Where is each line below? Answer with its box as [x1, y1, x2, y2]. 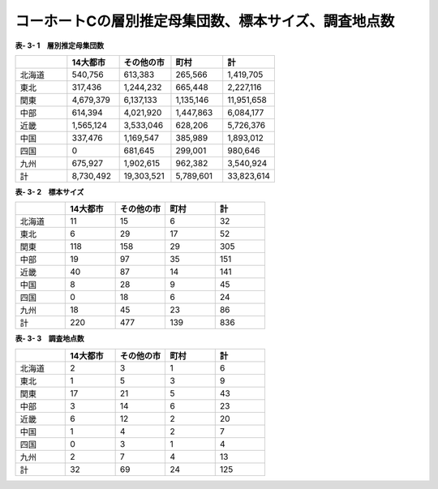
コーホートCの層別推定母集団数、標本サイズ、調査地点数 [15, 12, 395, 30]
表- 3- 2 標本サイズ [15, 187, 84, 196]
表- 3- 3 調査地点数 [15, 333, 84, 344]
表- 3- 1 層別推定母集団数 [15, 41, 105, 50]
